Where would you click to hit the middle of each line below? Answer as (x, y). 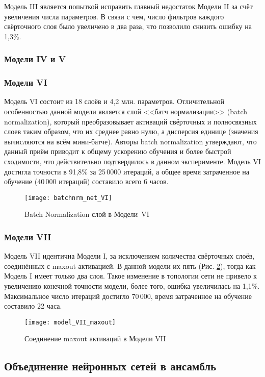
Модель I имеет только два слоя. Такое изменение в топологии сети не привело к (130, 276)
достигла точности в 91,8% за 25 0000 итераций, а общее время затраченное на (127, 171)
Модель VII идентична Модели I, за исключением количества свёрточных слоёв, (129, 256)
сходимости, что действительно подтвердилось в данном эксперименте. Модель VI (132, 161)
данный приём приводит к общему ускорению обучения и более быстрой (118, 151)
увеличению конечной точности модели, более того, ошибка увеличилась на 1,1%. (132, 286)
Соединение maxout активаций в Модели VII (95, 338)
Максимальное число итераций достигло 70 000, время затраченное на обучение (128, 296)
